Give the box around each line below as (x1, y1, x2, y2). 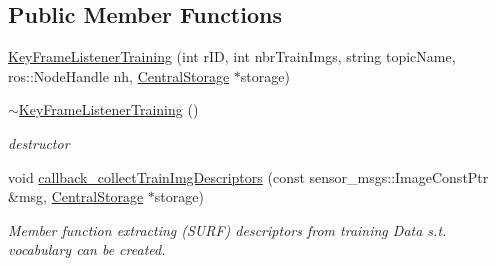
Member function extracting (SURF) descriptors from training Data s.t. (8, 219, 447, 240)
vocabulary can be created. (8, 239, 166, 260)
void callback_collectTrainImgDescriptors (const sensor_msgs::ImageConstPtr (8, 166, 489, 187)
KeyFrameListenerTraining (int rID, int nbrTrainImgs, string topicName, (8, 46, 456, 67)
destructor (8, 132, 70, 153)
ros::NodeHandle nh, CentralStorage (8, 65, 230, 86)
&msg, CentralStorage (8, 186, 144, 207)
